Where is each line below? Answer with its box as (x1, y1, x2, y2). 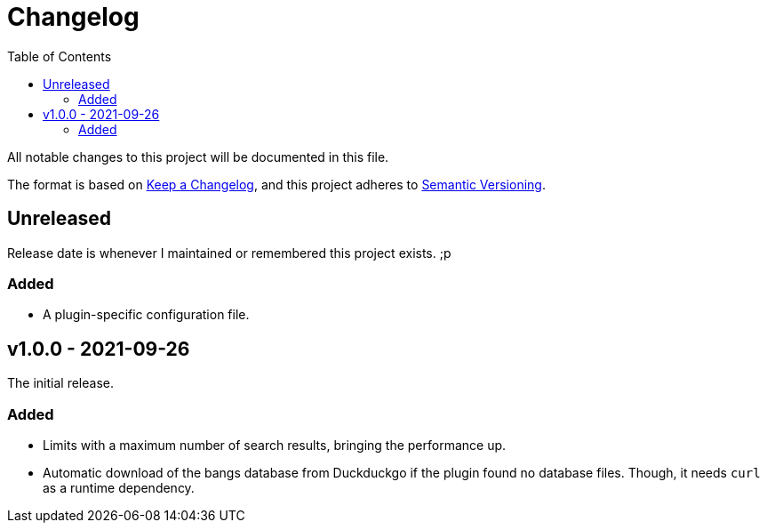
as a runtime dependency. (43, 479, 195, 495)
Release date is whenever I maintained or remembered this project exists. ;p (7, 245, 451, 261)
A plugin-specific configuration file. (43, 307, 250, 323)
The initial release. (7, 375, 114, 391)
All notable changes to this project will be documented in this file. (7, 149, 389, 165)
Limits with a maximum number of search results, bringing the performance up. (43, 437, 507, 453)
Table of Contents (7, 48, 112, 64)
